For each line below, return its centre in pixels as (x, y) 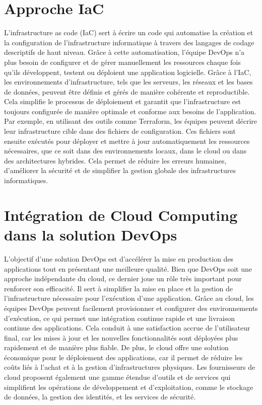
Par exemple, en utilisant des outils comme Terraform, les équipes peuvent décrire (131, 121)
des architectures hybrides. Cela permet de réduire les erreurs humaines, (115, 160)
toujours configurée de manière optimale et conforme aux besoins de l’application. (130, 111)
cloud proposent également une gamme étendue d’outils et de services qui (117, 377)
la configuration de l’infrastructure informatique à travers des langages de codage (129, 42)
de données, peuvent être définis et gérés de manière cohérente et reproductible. (127, 91)
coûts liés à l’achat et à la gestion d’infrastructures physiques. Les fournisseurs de (130, 367)
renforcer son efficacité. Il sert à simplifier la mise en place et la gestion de (118, 288)
